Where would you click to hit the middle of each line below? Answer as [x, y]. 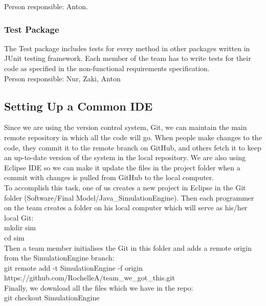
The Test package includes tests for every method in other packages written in [127, 48]
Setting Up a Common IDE [79, 106]
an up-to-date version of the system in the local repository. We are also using [125, 157]
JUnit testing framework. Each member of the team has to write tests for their [128, 58]
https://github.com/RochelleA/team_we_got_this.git [90, 278]
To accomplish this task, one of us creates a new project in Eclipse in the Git [125, 187]
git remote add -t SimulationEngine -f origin [73, 267]
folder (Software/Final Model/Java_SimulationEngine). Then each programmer [129, 197]
